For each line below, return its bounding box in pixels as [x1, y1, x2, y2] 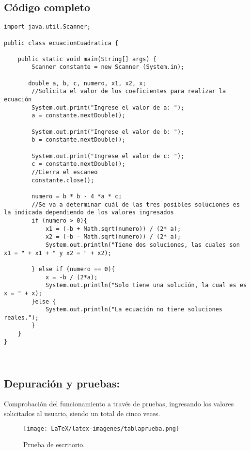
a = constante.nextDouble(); [31, 112, 125, 119]
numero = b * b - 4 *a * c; [31, 193, 122, 200]
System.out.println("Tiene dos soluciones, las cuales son [45, 241, 240, 248]
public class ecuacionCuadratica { [4, 39, 119, 47]
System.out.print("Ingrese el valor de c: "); [31, 152, 185, 160]
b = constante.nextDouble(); [31, 136, 125, 144]
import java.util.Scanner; [4, 23, 91, 31]
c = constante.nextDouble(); [31, 161, 125, 168]
